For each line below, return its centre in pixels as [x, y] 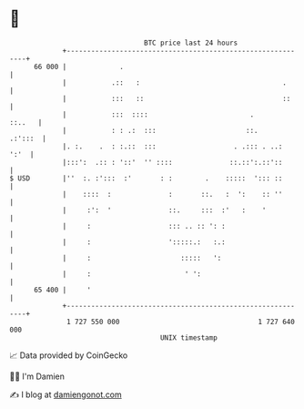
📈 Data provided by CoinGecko [69, 355]
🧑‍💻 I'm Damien [37, 376]
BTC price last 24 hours [191, 43]
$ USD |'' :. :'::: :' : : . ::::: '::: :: [146, 178]
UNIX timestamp [189, 337]
